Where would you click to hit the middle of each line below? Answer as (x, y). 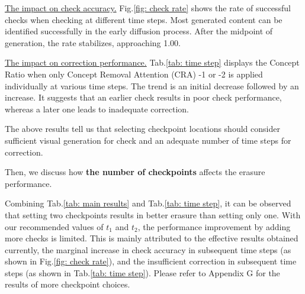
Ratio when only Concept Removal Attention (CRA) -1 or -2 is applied (134, 74)
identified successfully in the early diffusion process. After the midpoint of (139, 31)
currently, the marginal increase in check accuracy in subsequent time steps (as (148, 249)
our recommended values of (54, 226)
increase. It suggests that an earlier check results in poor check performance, (143, 97)
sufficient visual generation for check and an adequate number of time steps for (148, 140)
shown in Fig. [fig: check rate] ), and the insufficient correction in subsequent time (151, 261)
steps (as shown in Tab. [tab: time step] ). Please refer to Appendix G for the (142, 272)
